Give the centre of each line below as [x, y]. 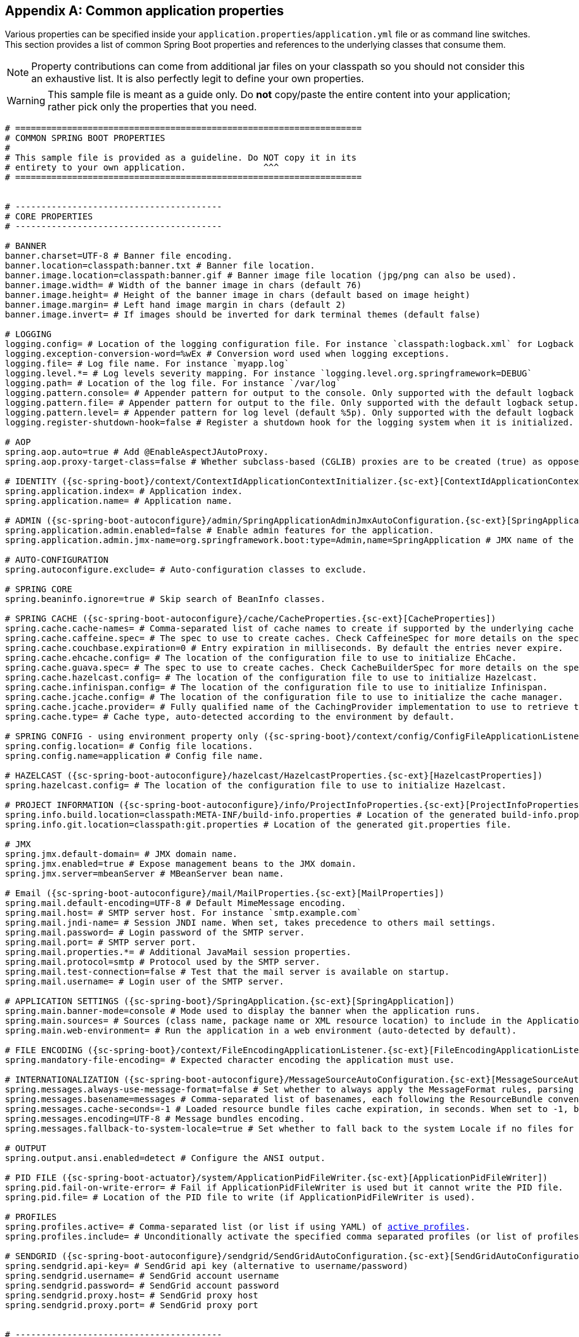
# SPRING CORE [39, 589]
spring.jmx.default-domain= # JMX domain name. [121, 854]
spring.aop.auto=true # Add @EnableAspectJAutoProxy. [137, 452]
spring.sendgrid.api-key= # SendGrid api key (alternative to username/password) [207, 1266]
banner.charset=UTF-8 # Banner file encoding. [119, 256]
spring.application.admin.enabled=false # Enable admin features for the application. [220, 531]
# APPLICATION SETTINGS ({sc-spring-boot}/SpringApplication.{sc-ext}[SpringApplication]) [230, 1001]
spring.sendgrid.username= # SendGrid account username [142, 1276]
